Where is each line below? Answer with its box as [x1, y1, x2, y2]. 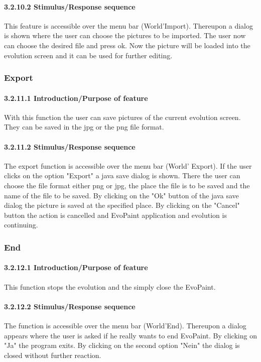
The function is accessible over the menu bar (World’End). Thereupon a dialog [4, 320, 246, 330]
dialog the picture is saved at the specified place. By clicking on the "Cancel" [4, 200, 240, 210]
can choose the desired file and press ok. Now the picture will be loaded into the [4, 40, 250, 50]
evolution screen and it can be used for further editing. [4, 50, 173, 60]
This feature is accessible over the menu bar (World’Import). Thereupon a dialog [4, 20, 253, 31]
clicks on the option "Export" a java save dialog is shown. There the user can [4, 170, 240, 181]
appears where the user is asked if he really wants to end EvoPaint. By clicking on [4, 330, 257, 340]
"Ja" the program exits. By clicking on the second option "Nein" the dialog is [4, 340, 240, 350]
